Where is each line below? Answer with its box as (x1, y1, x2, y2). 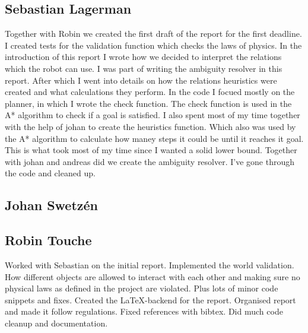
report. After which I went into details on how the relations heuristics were (5, 74, 277, 86)
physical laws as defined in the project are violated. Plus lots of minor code (5, 282, 278, 294)
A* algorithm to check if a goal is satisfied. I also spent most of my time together (5, 109, 300, 121)
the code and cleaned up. (5, 167, 96, 179)
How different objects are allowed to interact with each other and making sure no (5, 270, 300, 283)
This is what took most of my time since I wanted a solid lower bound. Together (5, 144, 297, 156)
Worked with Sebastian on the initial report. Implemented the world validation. (5, 258, 294, 271)
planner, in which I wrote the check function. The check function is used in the (5, 97, 292, 109)
